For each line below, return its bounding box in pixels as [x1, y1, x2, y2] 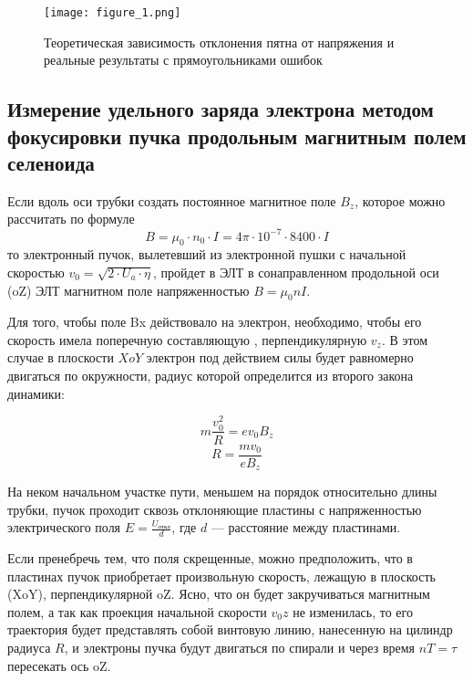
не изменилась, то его [293, 602, 413, 621]
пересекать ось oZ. [7, 655, 111, 675]
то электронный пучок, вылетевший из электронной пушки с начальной [7, 245, 406, 264]
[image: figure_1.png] [44, 6, 181, 19]
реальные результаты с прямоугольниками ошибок [44, 50, 323, 69]
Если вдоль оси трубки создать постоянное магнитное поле [7, 191, 336, 210]
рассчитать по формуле [7, 209, 135, 228]
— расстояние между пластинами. [211, 518, 401, 537]
